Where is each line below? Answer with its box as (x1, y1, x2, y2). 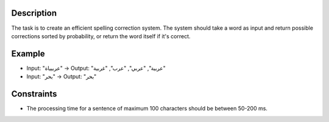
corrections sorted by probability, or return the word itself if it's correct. (11, 32, 191, 39)
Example (11, 49, 45, 59)
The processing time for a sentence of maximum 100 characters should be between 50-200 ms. (26, 105, 268, 112)
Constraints (11, 89, 57, 100)
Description (11, 8, 57, 18)
